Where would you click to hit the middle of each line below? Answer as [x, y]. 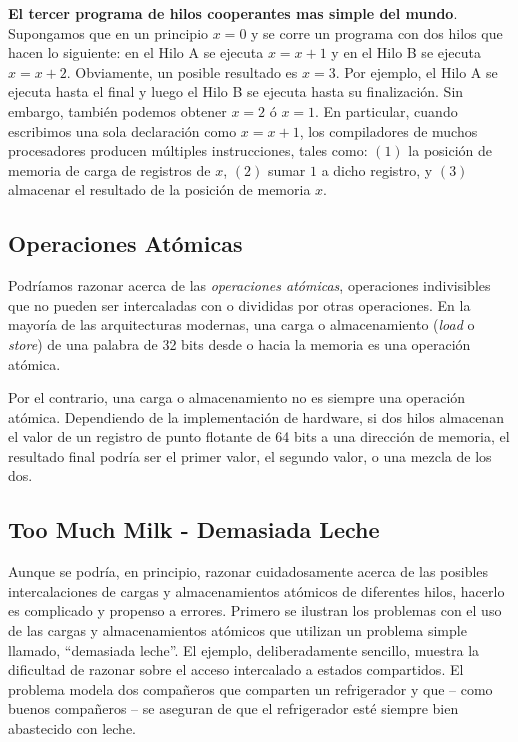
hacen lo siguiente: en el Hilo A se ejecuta [136, 52]
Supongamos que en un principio [108, 32]
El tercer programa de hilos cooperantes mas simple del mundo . [233, 13]
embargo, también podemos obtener [117, 110]
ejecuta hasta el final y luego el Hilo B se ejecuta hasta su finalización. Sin [236, 91]
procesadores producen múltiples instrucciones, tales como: [188, 150]
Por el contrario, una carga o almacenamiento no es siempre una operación [237, 397]
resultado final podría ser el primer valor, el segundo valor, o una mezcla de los [250, 455]
